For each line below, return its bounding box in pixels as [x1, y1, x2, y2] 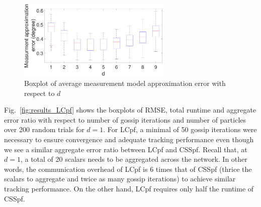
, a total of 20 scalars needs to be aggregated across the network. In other [20, 154, 247, 164]
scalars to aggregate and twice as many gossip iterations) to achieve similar [4, 173, 236, 184]
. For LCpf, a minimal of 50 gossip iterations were [103, 124, 257, 135]
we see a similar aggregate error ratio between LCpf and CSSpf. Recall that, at [4, 144, 247, 154]
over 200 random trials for [4, 124, 84, 135]
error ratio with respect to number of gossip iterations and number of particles [4, 114, 246, 125]
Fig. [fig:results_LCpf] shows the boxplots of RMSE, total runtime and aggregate [4, 105, 256, 115]
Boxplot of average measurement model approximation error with [24, 78, 226, 88]
